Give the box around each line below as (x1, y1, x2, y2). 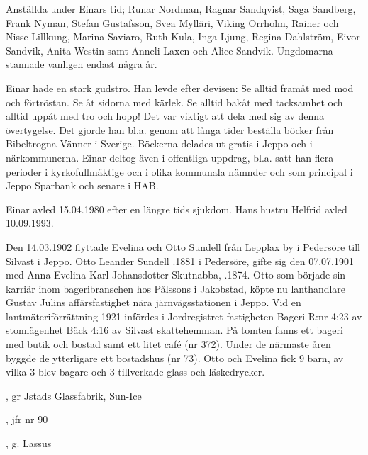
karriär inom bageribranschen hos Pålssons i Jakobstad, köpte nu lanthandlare (6, 281, 346, 296)
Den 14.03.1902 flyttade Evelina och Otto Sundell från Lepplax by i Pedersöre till (6, 239, 360, 254)
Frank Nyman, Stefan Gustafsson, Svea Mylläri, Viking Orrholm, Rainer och (6, 15, 339, 30)
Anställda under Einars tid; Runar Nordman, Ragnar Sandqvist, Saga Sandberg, (6, 1, 356, 16)
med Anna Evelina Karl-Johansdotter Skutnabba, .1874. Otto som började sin (6, 267, 346, 282)
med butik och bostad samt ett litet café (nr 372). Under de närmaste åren (6, 337, 331, 352)
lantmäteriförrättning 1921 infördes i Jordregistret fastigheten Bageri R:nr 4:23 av (6, 308, 362, 323)
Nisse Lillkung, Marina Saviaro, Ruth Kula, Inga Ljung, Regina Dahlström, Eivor (6, 29, 360, 44)
